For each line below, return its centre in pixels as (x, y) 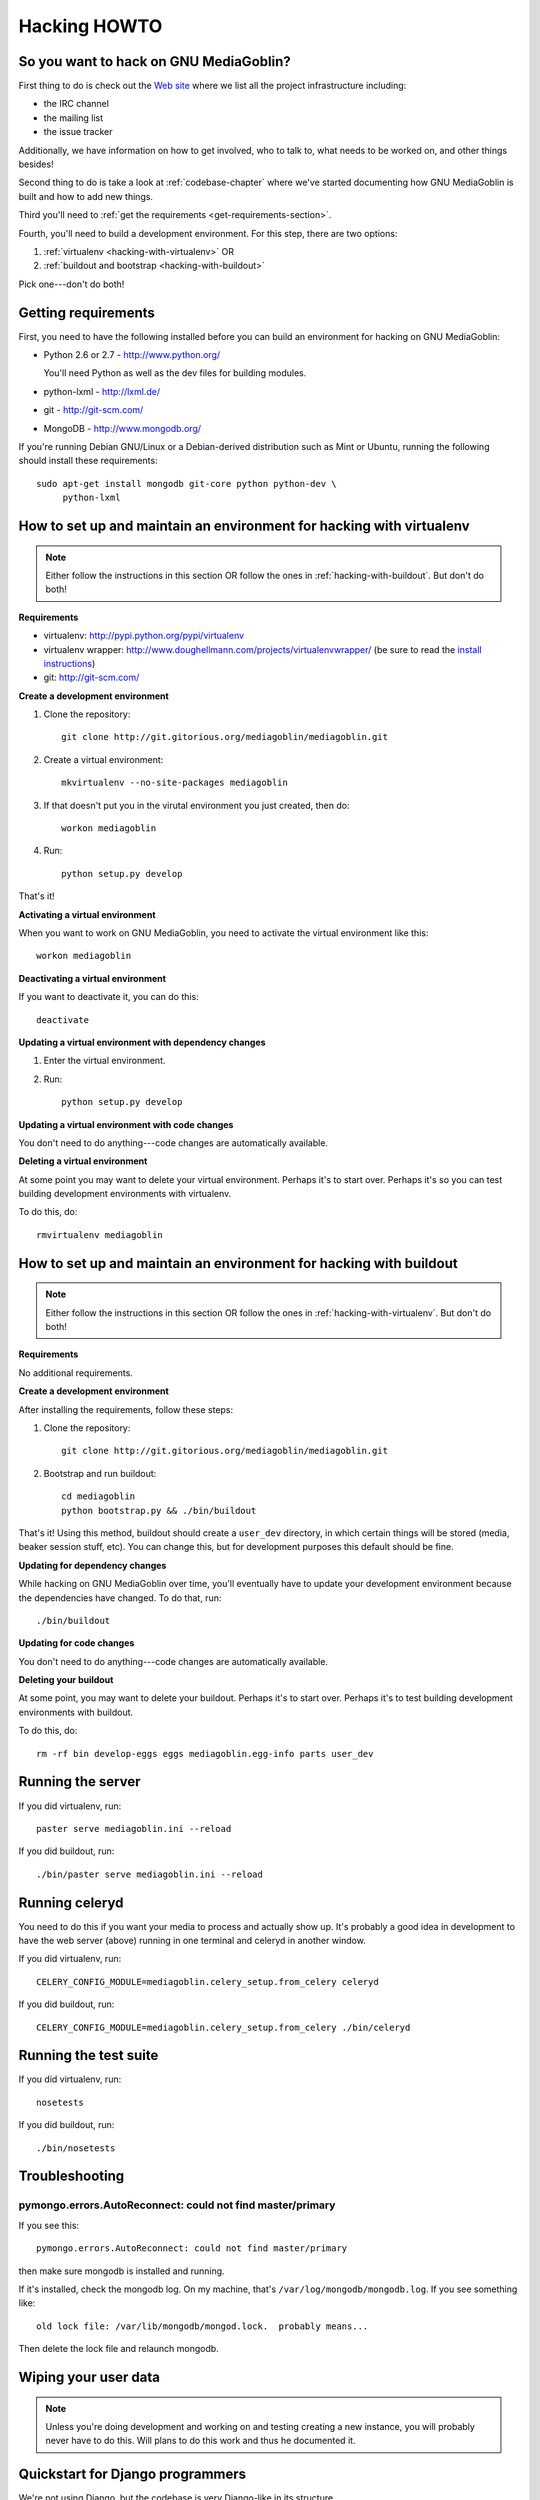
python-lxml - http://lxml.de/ (101, 391)
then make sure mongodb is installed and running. (121, 2271)
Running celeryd (71, 1902)
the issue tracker (78, 132)
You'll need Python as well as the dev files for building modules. (175, 373)
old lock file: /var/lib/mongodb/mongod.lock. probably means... (202, 2326)
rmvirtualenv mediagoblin (100, 1234)
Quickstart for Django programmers (132, 2474)
